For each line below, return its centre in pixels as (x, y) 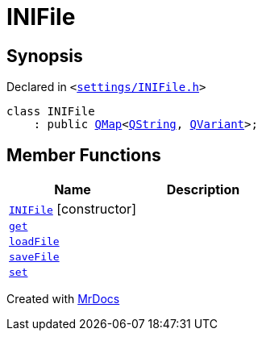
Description (203, 190)
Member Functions (84, 155)
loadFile (34, 242)
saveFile (34, 257)
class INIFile (51, 112)
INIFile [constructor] (73, 209)
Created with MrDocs (63, 299)
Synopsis (45, 56)
